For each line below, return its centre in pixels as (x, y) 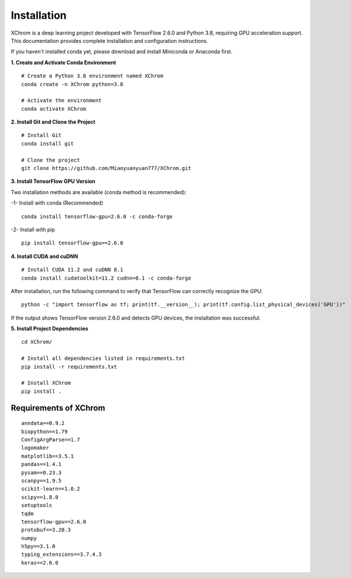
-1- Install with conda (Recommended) (57, 203)
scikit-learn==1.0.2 (51, 489)
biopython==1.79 (45, 431)
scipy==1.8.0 (40, 497)
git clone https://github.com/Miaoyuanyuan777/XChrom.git (106, 168)
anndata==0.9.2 (43, 423)
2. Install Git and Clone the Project (53, 122)
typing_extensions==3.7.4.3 (62, 555)
